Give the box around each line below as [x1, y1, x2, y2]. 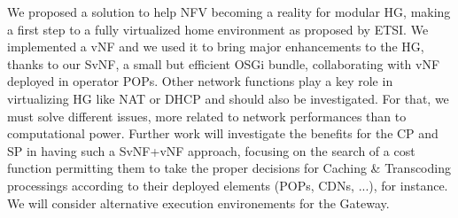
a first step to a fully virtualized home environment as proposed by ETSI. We [7, 19, 429, 38]
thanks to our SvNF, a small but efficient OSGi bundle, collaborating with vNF [7, 54, 440, 73]
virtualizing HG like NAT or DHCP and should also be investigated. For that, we [7, 89, 449, 107]
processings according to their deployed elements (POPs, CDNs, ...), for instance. [7, 175, 448, 194]
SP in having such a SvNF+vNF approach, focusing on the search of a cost [7, 141, 415, 160]
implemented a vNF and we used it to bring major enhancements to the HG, [7, 37, 424, 56]
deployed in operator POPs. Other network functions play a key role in [7, 72, 393, 90]
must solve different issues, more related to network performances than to [7, 106, 407, 125]
